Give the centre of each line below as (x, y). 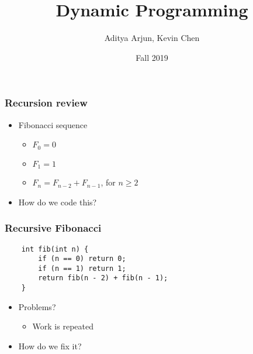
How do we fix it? (50, 346)
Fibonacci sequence (53, 124)
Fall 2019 (152, 57)
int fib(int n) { (55, 249)
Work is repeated (63, 326)
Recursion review (46, 103)
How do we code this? (58, 202)
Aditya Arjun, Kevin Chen (152, 38)
